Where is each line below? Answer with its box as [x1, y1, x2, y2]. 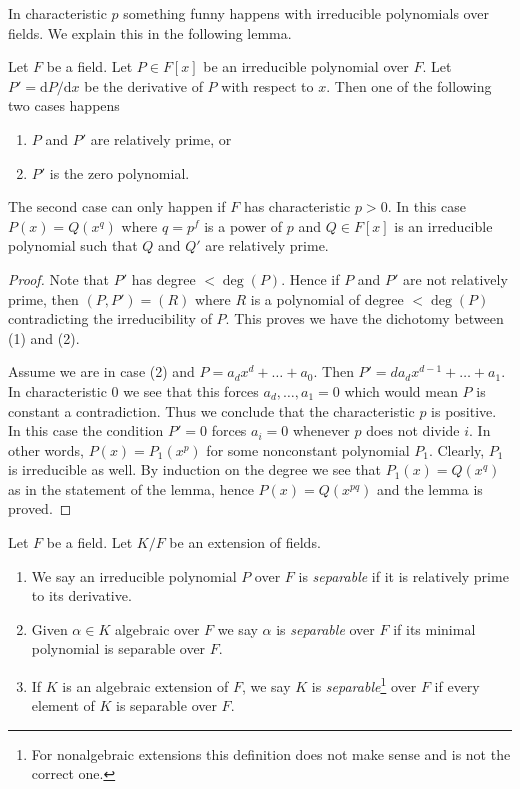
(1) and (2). [8, 327, 80, 348]
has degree [131, 268, 196, 289]
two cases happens [8, 95, 120, 116]
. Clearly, [428, 439, 485, 460]
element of [31, 695, 95, 716]
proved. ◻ [8, 498, 72, 519]
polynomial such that [8, 235, 138, 256]
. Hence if [281, 268, 340, 289]
